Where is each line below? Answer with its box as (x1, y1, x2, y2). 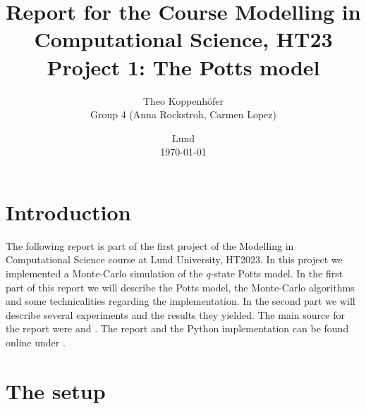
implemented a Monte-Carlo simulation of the (6, 266, 203, 280)
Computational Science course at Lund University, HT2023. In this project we (6, 252, 343, 267)
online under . (6, 334, 66, 349)
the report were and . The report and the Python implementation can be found (6, 321, 349, 336)
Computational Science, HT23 (34, 25, 333, 54)
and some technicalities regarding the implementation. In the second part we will (6, 294, 355, 308)
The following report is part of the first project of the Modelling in (6, 238, 294, 253)
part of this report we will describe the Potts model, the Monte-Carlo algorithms (6, 279, 355, 294)
